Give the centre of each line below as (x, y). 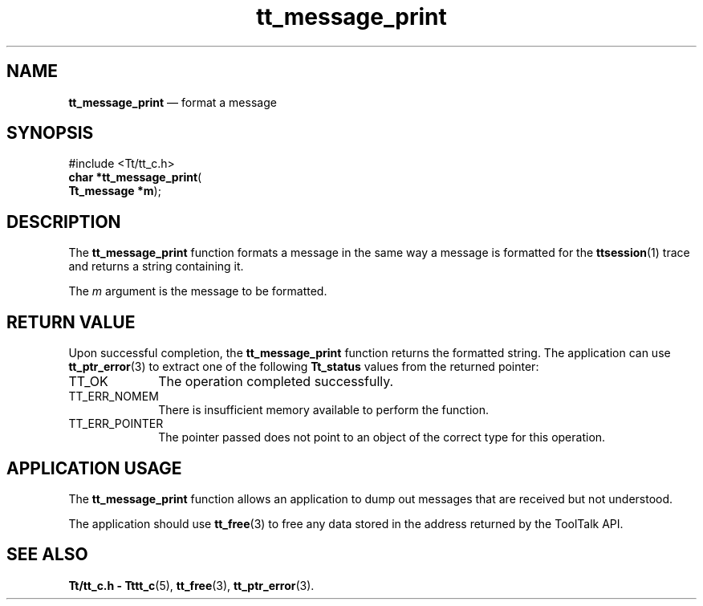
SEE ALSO (47, 555)
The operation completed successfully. (276, 382)
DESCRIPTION (64, 222)
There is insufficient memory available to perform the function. (324, 410)
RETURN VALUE (71, 322)
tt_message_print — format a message (173, 102)
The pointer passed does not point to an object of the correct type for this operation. (382, 437)
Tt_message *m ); (115, 191)
